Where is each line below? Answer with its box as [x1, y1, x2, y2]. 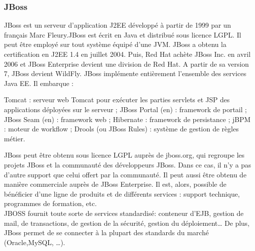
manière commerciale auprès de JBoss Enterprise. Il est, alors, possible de [4, 179, 226, 189]
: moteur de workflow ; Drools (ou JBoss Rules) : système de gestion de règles [4, 124, 239, 134]
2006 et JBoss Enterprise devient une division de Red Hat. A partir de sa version [4, 58, 249, 69]
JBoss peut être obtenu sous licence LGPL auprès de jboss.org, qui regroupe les [4, 150, 245, 160]
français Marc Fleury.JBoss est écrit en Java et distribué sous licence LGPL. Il [4, 29, 241, 40]
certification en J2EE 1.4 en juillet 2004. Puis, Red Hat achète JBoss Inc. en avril [4, 49, 251, 59]
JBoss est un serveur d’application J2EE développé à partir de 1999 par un [4, 20, 231, 30]
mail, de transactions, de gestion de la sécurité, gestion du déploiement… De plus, [4, 217, 250, 228]
